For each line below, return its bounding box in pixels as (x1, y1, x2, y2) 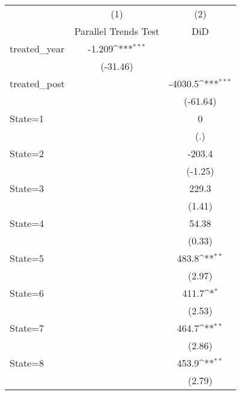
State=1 (10, 111, 44, 125)
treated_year (10, 42, 65, 55)
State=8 (10, 356, 44, 370)
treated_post (10, 76, 65, 90)
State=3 (10, 181, 44, 195)
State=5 (10, 251, 44, 265)
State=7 (10, 321, 44, 335)
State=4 (10, 216, 44, 230)
